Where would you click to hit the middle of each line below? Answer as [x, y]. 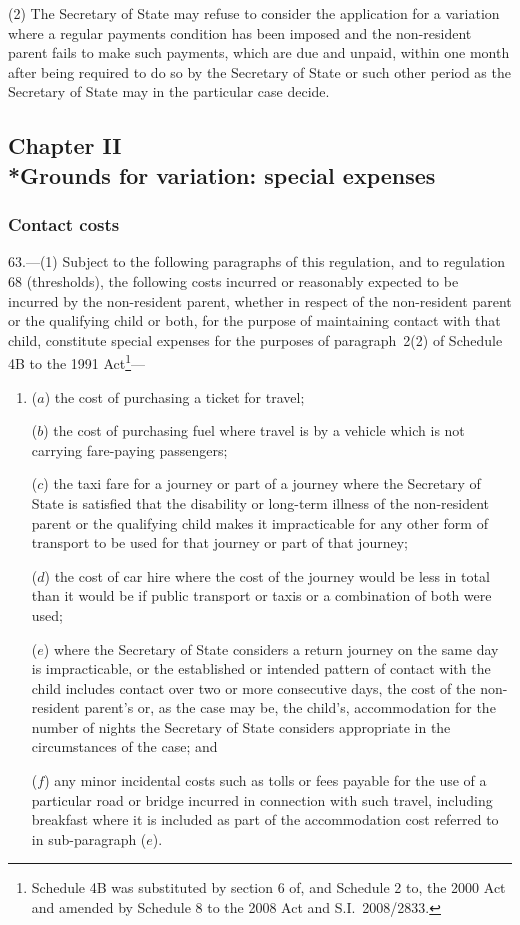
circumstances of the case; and [124, 746]
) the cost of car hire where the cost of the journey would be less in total [267, 575]
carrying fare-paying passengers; [129, 449]
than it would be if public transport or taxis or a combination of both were [261, 595]
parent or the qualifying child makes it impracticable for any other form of [259, 522]
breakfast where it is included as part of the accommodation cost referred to [265, 819]
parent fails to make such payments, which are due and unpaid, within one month [259, 52]
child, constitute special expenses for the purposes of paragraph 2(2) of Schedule [255, 339]
